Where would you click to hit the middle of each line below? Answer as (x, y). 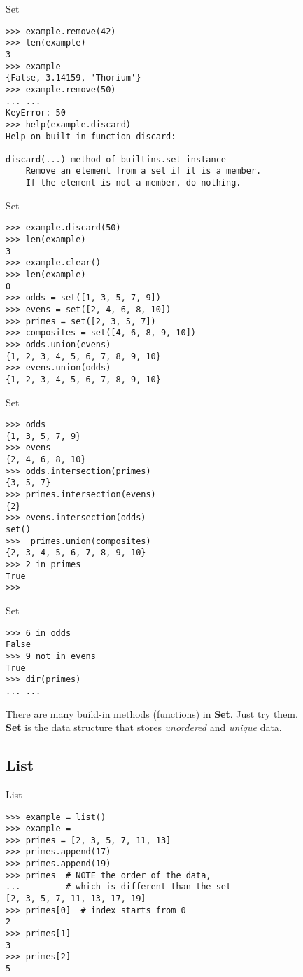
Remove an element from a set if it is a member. (143, 171)
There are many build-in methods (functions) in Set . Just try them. (152, 713)
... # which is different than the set (119, 887)
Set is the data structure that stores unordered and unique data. (144, 727)
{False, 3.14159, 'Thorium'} (73, 78)
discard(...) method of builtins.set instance (116, 159)
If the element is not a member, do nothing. (133, 183)
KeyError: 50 (36, 113)
